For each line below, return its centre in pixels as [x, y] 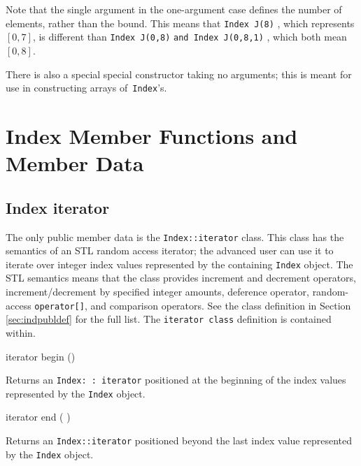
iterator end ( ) [38, 417]
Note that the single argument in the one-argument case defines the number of [174, 9]
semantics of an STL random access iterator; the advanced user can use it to [170, 250]
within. [21, 332]
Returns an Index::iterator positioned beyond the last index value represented [179, 440]
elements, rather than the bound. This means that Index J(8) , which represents [180, 23]
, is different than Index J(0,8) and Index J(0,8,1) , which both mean [190, 37]
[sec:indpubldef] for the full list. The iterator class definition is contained [169, 319]
